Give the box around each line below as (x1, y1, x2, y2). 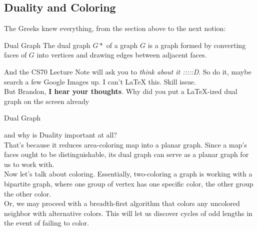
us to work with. (4, 158, 54, 169)
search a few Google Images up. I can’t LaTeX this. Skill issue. (4, 76, 196, 86)
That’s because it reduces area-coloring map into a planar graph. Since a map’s (4, 139, 247, 149)
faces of (4, 49, 27, 60)
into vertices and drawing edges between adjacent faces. (36, 49, 207, 60)
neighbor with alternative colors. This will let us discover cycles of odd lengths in (4, 207, 252, 218)
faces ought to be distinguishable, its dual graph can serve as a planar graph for (4, 149, 249, 159)
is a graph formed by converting (147, 39, 246, 50)
